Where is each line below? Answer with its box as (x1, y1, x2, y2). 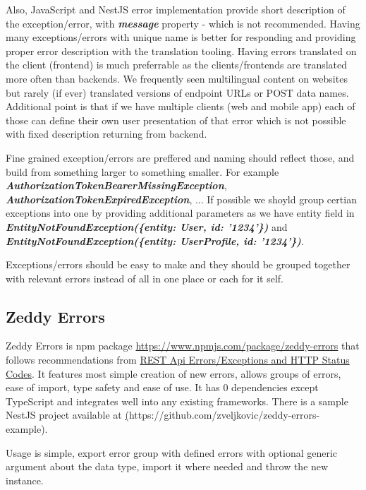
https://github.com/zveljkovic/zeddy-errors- (128, 407, 320, 422)
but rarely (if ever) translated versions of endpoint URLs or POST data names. (6, 85, 349, 100)
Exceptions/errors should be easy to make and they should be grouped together (6, 257, 350, 272)
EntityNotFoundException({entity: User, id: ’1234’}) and (6, 219, 288, 234)
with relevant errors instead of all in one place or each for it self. (6, 270, 284, 285)
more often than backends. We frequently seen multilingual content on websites (6, 71, 348, 85)
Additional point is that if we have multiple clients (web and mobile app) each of (6, 99, 355, 114)
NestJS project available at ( (6, 407, 129, 422)
